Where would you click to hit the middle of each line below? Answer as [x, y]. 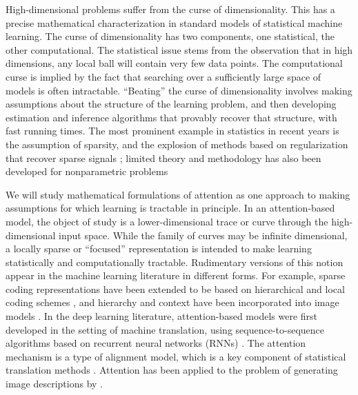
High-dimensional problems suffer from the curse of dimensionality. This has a [170, 9]
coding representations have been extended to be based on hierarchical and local [175, 288]
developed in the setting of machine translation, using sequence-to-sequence [165, 329]
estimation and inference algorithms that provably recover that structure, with [171, 117]
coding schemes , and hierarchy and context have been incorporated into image [172, 302]
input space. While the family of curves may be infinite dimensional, [203, 235]
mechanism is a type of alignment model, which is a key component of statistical [176, 356]
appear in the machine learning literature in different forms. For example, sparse [176, 275]
